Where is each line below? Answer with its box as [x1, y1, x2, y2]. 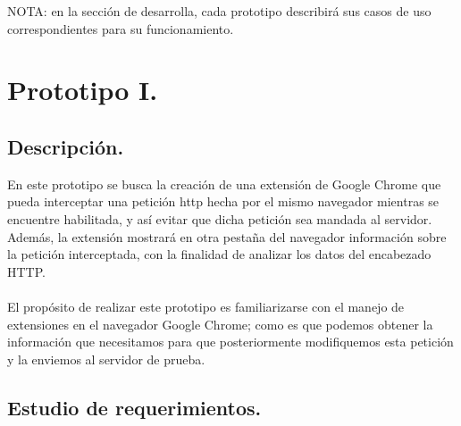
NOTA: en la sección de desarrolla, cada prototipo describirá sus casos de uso [7, 2, 432, 20]
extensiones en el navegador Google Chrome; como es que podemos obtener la [7, 314, 433, 333]
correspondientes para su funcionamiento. [7, 19, 234, 38]
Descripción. [7, 132, 124, 160]
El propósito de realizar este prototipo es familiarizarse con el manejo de [7, 297, 405, 315]
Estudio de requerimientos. [7, 393, 262, 421]
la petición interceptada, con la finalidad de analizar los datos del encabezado [7, 245, 432, 263]
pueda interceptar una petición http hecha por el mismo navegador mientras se [7, 192, 440, 211]
